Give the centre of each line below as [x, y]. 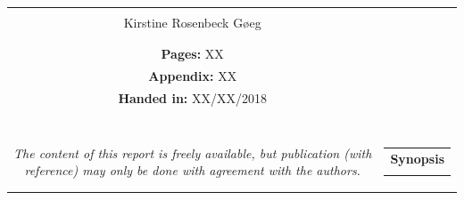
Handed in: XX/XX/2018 [192, 98]
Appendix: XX [193, 76]
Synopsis [417, 158]
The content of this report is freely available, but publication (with [193, 152]
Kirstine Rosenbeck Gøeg [192, 22]
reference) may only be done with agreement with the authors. [192, 170]
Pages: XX [192, 54]
